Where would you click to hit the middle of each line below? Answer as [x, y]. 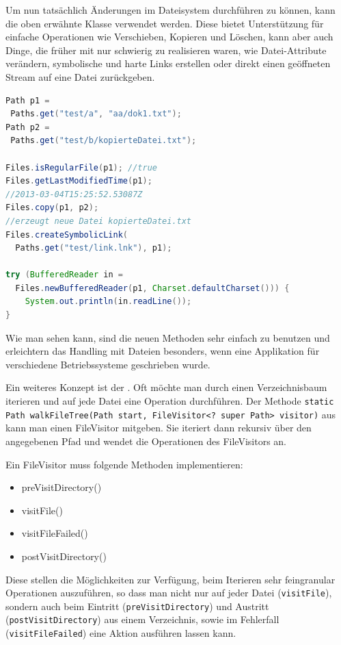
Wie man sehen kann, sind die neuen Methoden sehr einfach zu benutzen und [168, 337]
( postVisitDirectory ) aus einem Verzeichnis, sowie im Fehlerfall [142, 619]
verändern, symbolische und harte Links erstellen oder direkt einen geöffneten [168, 63]
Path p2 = [28, 127]
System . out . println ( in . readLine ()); [108, 302]
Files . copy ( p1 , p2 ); [52, 208]
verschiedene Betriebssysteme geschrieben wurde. [108, 364]
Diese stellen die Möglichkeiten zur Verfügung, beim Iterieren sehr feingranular [170, 579]
